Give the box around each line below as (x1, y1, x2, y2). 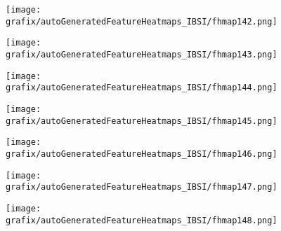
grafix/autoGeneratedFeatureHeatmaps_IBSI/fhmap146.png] (6, 148, 277, 159)
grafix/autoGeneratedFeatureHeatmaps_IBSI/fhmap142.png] (6, 16, 277, 27)
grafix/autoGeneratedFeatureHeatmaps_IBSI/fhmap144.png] (6, 83, 277, 93)
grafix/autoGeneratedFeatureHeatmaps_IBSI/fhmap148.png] (6, 215, 277, 225)
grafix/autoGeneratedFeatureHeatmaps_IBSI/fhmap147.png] (6, 182, 277, 192)
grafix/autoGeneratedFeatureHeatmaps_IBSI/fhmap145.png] (6, 115, 277, 126)
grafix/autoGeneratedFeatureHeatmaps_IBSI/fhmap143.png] (6, 49, 277, 59)
